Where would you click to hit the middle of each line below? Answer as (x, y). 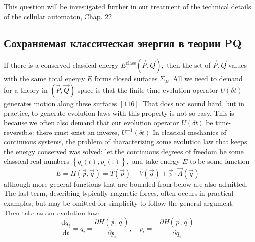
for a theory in (26, 90)
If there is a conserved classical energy (61, 65)
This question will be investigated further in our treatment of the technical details (127, 6)
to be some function (219, 161)
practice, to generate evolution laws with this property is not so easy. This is (119, 113)
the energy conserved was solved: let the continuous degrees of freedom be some (124, 151)
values (237, 65)
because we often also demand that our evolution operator (92, 122)
